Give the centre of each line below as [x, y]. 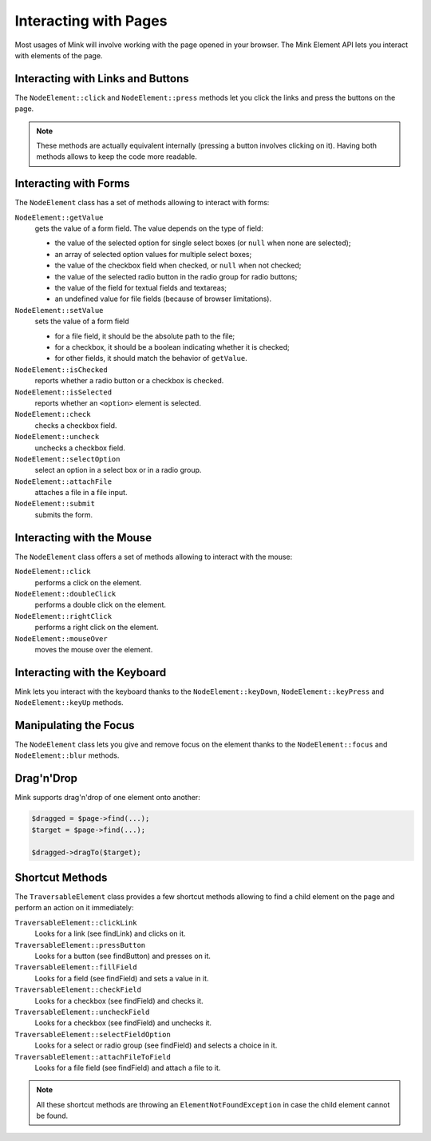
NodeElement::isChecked [61, 370]
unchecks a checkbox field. [80, 448]
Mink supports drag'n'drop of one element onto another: [108, 798]
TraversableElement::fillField [76, 967]
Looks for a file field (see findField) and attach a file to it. [128, 1068]
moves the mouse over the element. [94, 649]
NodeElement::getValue [59, 217]
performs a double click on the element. [101, 605]
